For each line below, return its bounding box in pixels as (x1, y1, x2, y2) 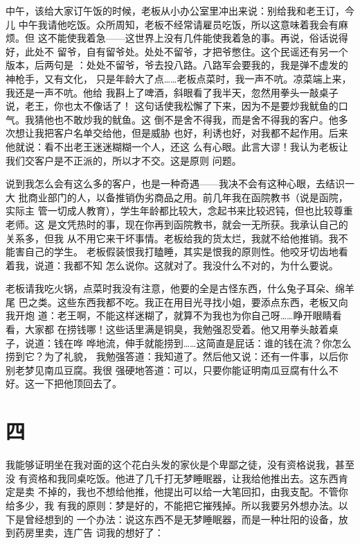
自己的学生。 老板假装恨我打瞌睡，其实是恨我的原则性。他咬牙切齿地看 (24, 244, 348, 259)
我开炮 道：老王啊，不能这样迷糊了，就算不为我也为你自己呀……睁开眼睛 (6, 308, 332, 323)
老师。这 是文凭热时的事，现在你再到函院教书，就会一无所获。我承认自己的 (6, 216, 348, 231)
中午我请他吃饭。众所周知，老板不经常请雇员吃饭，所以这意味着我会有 (18, 17, 339, 31)
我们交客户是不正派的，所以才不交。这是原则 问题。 (6, 153, 242, 167)
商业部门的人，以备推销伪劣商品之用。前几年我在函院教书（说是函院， (28, 189, 348, 204)
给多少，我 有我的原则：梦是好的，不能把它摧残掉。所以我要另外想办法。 (6, 498, 339, 512)
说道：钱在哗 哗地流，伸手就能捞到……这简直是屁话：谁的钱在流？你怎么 (24, 335, 352, 350)
